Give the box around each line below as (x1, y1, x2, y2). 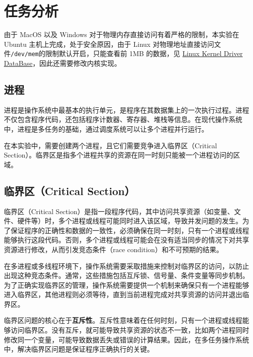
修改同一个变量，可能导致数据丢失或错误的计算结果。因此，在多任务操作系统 (4, 334, 249, 344)
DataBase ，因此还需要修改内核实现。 (4, 58, 121, 68)
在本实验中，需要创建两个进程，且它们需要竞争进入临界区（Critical (4, 140, 217, 150)
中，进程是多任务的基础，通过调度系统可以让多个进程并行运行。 (4, 123, 208, 134)
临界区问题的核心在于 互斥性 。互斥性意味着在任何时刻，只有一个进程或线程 (4, 315, 242, 325)
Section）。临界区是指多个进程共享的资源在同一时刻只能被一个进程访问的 (4, 150, 234, 160)
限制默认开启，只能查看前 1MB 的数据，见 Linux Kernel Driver (45, 48, 243, 59)
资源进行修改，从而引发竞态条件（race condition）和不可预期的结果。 (4, 244, 223, 254)
